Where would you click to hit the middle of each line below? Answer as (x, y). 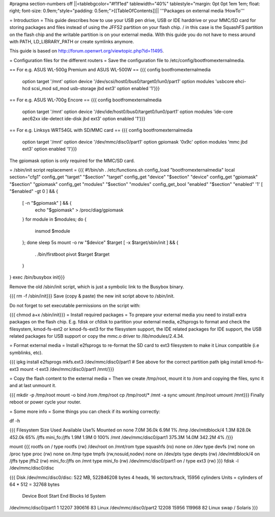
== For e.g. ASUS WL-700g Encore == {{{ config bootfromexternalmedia (86, 100)
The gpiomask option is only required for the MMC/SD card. (72, 160)
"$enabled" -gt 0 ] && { (34, 192)
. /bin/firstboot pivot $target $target (72, 254)
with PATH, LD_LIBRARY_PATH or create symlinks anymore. (72, 41)
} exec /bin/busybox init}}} (37, 277)
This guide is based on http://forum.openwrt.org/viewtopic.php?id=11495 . (87, 51)
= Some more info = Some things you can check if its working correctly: (85, 411)
